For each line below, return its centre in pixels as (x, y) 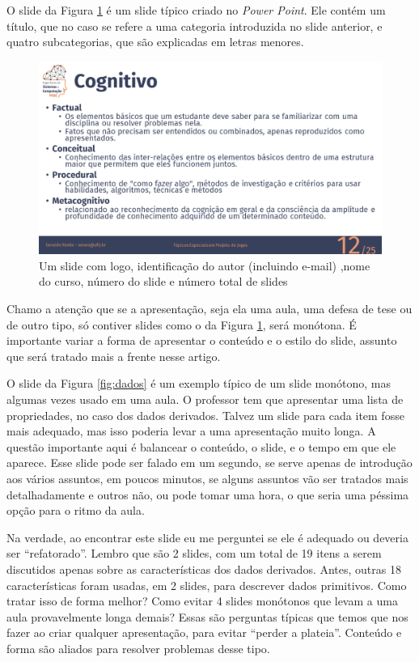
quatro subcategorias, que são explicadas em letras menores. (155, 42)
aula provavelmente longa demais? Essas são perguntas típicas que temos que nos (207, 616)
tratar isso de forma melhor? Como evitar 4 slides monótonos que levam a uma (202, 601)
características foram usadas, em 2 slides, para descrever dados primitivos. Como (207, 585)
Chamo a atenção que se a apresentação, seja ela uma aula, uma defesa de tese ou (209, 309)
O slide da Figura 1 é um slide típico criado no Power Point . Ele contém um (196, 10)
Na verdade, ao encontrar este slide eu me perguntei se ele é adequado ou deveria (207, 537)
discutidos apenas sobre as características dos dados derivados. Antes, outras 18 (204, 569)
